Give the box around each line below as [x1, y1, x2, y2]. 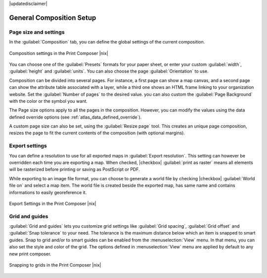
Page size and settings [9, 29, 65, 36]
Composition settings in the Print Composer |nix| [9, 50, 108, 56]
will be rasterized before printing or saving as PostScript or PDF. [9, 166, 140, 172]
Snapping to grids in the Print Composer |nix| [9, 262, 101, 268]
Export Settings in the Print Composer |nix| [9, 200, 96, 206]
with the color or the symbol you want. [9, 98, 88, 104]
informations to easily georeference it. [9, 189, 87, 195]
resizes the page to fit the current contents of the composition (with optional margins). [9, 130, 185, 136]
